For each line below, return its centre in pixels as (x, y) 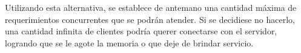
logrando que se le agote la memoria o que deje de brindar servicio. (129, 42)
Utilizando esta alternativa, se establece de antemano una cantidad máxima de (151, 7)
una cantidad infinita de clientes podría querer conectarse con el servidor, (141, 31)
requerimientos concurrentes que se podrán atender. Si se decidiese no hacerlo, (150, 19)
